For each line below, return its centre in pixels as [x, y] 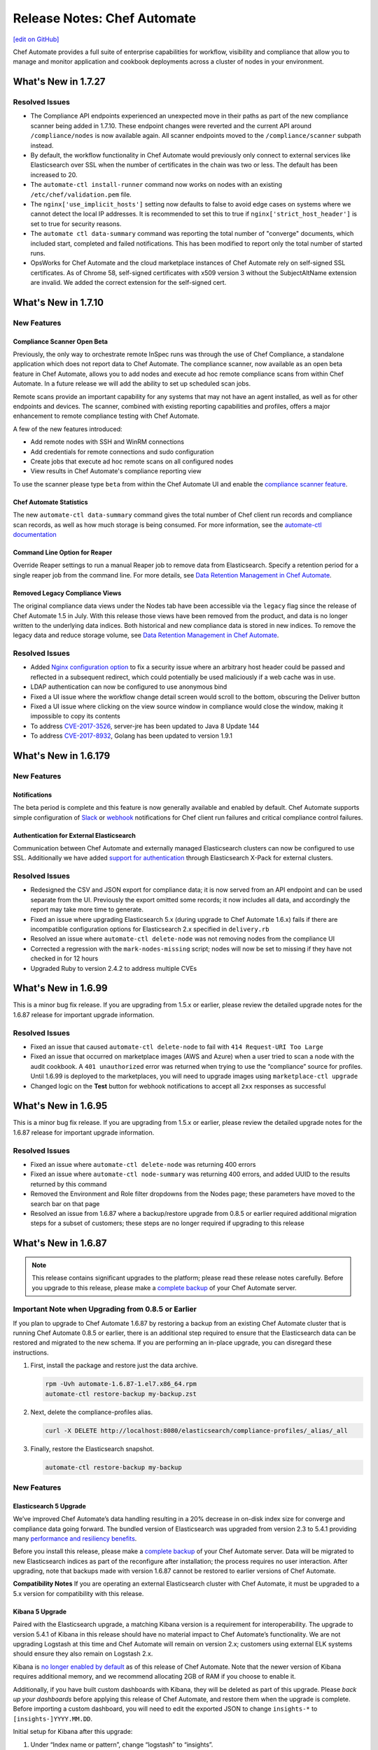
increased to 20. [54, 174]
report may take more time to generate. [87, 909]
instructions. [31, 1352]
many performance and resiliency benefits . [75, 1538]
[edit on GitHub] [36, 39]
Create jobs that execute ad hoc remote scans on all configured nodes [132, 461]
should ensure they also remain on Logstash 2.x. [83, 1654]
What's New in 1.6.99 [60, 988]
